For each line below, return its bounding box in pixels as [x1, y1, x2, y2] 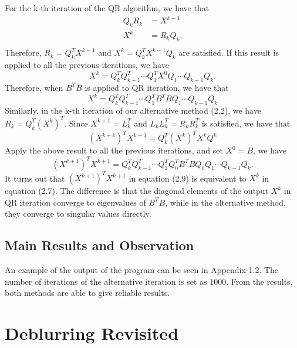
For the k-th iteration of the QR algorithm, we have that [5, 2, 210, 13]
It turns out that [5, 172, 65, 184]
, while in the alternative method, [165, 196, 286, 208]
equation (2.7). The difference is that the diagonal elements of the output [5, 185, 268, 197]
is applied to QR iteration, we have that [85, 81, 229, 93]
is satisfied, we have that [201, 117, 291, 129]
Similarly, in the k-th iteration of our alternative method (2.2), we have [5, 104, 261, 116]
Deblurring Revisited [5, 321, 179, 344]
